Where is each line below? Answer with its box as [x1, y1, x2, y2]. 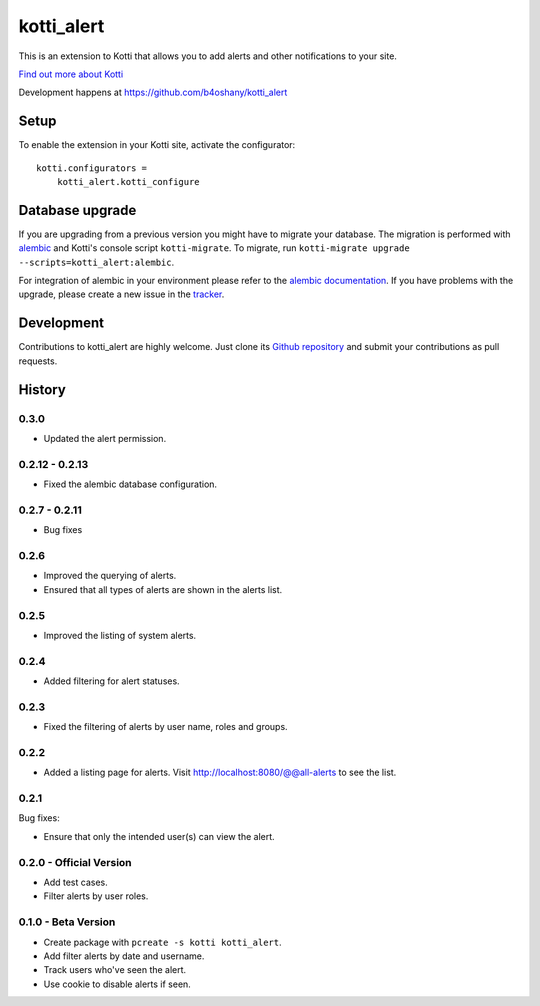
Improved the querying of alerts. [43, 570, 177, 582]
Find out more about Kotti [18, 68, 124, 80]
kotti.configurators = [36, 162, 148, 174]
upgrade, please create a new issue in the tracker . [18, 288, 225, 300]
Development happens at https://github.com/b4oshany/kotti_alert [18, 86, 288, 99]
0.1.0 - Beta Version [18, 915, 116, 929]
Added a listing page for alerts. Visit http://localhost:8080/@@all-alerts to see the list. [43, 766, 397, 779]
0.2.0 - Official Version [18, 855, 132, 869]
